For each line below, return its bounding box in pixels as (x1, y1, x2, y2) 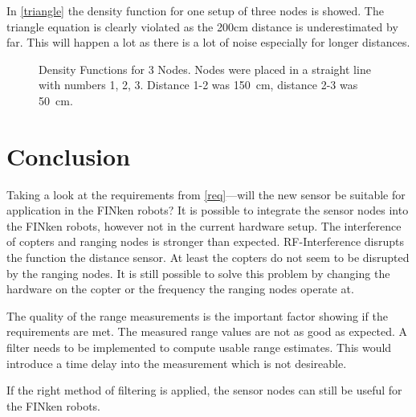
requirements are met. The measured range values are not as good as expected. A (6, 323, 408, 340)
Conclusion (6, 139, 131, 172)
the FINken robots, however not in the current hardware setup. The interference (6, 217, 402, 234)
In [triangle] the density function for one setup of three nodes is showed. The (6, 2, 384, 18)
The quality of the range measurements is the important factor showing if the (6, 307, 388, 324)
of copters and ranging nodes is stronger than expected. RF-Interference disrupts (6, 233, 405, 250)
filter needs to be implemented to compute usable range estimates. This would (6, 339, 392, 356)
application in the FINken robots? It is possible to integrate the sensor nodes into (6, 202, 409, 219)
